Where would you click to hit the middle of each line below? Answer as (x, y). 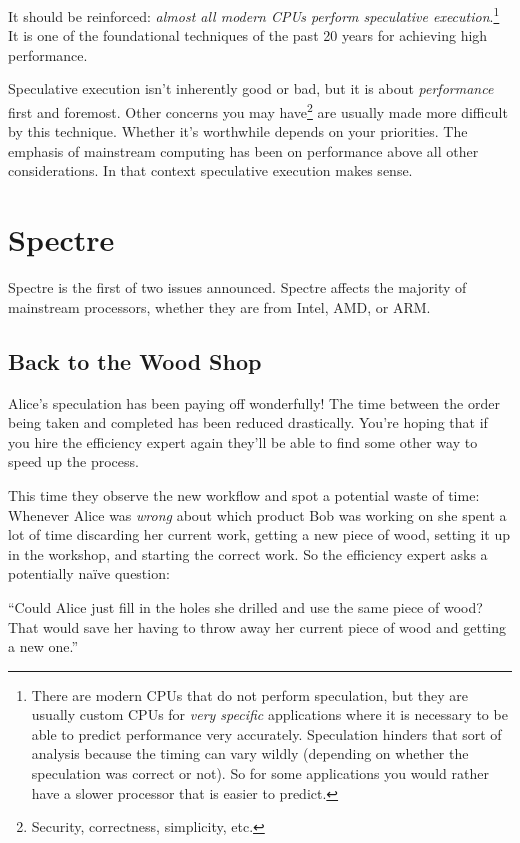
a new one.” (43, 646)
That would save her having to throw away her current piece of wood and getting (257, 626)
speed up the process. (73, 461)
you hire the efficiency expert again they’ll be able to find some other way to (243, 441)
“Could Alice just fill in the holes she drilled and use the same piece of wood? (245, 606)
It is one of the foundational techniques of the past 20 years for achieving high (248, 35)
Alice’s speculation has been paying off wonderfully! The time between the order (254, 402)
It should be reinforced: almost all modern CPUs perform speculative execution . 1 (254, 14)
